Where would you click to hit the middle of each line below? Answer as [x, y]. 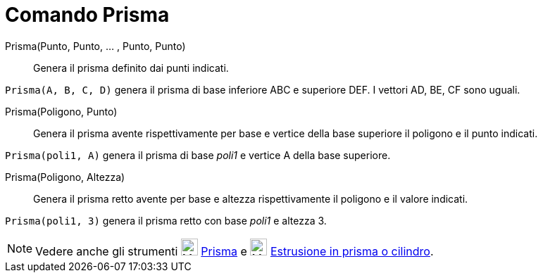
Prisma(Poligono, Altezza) [65, 177]
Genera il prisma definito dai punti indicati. [131, 68]
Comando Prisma [87, 15]
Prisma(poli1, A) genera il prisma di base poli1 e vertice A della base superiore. [198, 155]
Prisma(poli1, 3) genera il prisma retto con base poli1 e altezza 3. [166, 220]
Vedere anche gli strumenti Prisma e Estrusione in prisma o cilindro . [235, 251]
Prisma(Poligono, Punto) [61, 111]
